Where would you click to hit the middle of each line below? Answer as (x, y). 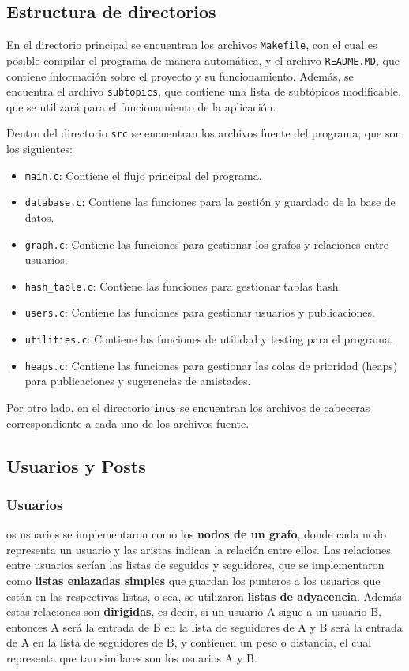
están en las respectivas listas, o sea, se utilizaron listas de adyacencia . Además (204, 596)
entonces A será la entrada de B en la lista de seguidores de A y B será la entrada (204, 626)
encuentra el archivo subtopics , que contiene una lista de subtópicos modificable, (204, 91)
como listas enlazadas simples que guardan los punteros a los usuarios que (193, 581)
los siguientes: (39, 149)
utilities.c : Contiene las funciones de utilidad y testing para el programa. (209, 339)
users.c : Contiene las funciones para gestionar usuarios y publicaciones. (200, 312)
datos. (39, 217)
